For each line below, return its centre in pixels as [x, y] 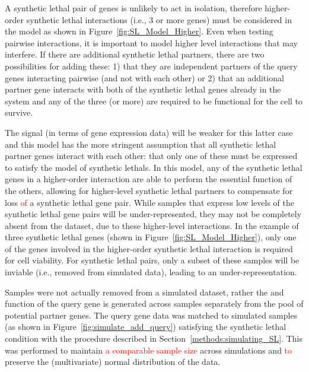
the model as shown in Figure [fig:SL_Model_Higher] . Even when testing [139, 31]
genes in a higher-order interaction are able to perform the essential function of [149, 179]
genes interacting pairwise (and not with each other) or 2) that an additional [144, 77]
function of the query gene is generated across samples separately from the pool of [154, 303]
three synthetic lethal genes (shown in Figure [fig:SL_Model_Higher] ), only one [151, 237]
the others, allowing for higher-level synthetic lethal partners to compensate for [149, 190]
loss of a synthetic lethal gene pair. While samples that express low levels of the [149, 202]
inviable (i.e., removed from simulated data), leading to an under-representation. [151, 272]
